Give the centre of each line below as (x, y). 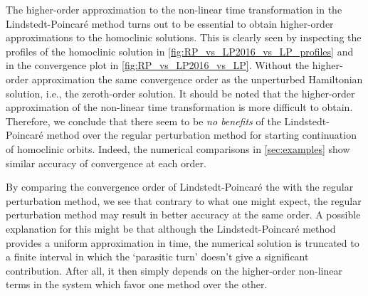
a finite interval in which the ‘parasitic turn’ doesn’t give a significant (157, 257)
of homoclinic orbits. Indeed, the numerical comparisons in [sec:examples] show (178, 148)
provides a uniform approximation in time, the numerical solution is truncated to (183, 242)
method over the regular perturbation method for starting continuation (201, 135)
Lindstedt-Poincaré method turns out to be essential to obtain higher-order (170, 23)
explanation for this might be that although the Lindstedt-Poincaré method (171, 228)
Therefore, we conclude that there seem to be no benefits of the (143, 121)
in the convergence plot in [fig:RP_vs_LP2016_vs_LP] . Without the (158, 65)
